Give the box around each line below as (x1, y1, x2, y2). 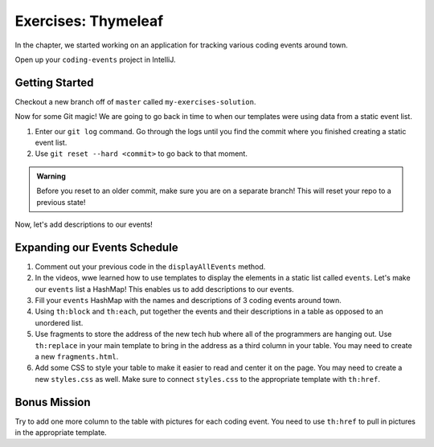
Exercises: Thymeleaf (14, 12, 164, 30)
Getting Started (14, 76, 94, 89)
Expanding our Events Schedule (14, 240, 178, 254)
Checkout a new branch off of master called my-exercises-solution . (14, 96, 256, 106)
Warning (36, 171, 66, 181)
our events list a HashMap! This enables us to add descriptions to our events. (35, 284, 294, 293)
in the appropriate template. (14, 428, 108, 437)
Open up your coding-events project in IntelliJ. (14, 55, 176, 64)
